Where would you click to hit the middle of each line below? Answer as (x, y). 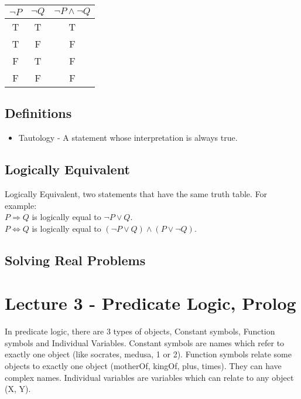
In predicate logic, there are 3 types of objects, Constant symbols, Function (140, 331)
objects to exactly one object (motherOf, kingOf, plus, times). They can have (143, 366)
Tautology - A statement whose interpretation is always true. (128, 138)
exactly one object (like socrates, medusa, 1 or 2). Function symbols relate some (148, 354)
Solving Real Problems (75, 260)
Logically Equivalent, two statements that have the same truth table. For (136, 194)
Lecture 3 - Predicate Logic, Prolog (150, 303)
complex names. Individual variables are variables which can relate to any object (149, 377)
